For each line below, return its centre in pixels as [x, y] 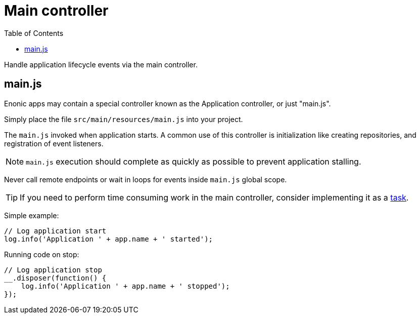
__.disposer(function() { [55, 278]
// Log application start [55, 231]
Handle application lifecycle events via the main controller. [101, 64]
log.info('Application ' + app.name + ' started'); [109, 239]
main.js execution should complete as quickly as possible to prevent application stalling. [194, 161]
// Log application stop [53, 270]
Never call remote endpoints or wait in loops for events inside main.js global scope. [146, 179]
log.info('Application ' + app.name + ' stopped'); [125, 286]
